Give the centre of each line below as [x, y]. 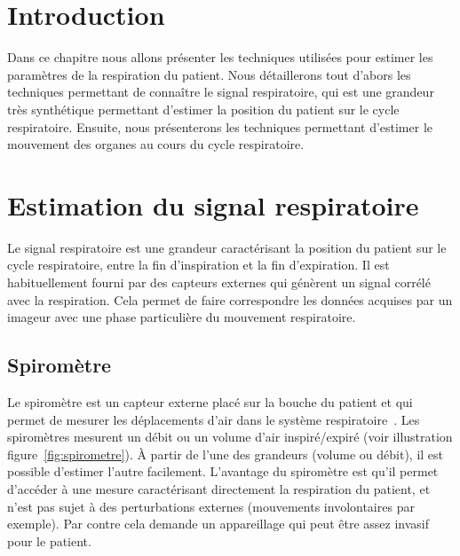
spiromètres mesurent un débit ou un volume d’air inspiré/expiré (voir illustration [230, 437]
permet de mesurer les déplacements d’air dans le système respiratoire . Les [214, 419]
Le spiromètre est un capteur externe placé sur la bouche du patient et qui [210, 401]
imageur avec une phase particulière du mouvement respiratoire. [182, 317]
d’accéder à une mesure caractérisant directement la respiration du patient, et [219, 488]
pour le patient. [49, 540]
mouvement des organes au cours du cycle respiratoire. [156, 144]
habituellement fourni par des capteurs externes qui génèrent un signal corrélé [219, 282]
